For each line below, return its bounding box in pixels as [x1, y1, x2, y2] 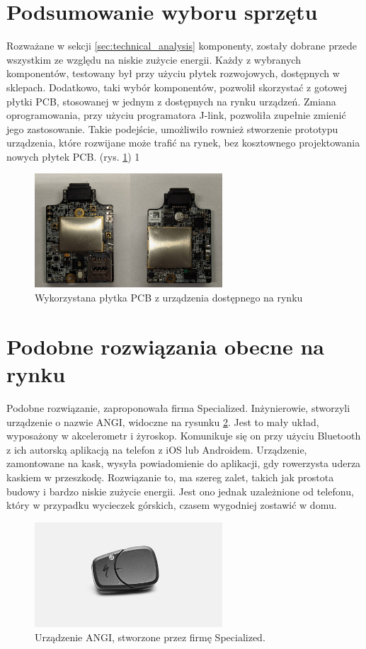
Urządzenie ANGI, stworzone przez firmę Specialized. [35, 629, 265, 644]
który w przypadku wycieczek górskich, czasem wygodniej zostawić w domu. [6, 498, 337, 512]
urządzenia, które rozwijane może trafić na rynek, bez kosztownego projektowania [6, 135, 360, 150]
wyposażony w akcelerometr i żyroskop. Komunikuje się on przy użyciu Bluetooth [6, 428, 361, 443]
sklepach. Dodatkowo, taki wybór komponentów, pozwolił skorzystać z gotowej [6, 79, 348, 94]
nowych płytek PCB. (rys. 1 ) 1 [6, 149, 140, 163]
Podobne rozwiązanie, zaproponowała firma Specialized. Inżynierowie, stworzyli [6, 400, 350, 415]
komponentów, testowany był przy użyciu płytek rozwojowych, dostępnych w [6, 66, 340, 81]
